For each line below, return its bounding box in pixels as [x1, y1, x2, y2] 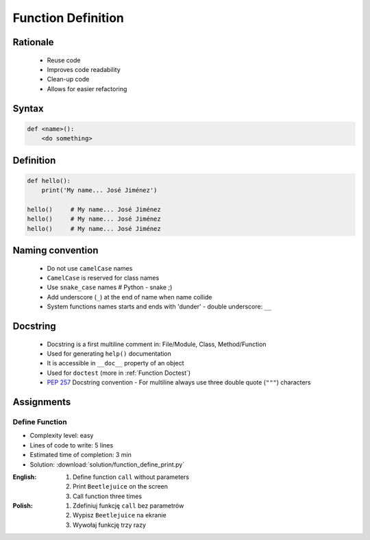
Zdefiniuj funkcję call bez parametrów [73, 502, 184, 510]
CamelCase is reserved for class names [47, 274, 160, 282]
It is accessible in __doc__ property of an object [47, 359, 184, 367]
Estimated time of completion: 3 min [29, 451, 132, 459]
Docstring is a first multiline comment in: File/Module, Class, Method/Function [47, 340, 267, 348]
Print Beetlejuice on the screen [73, 482, 168, 491]
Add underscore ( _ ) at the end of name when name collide [47, 293, 212, 301]
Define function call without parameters [73, 473, 190, 481]
